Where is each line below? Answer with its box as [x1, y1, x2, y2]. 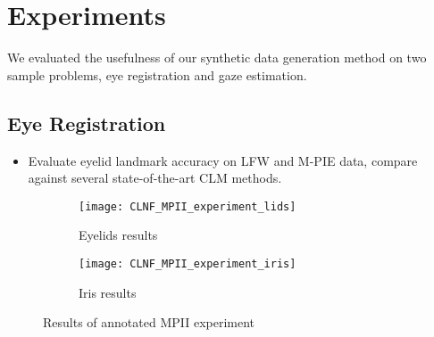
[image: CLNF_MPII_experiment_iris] [79, 257, 296, 270]
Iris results [79, 283, 137, 301]
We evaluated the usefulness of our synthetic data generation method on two [7, 48, 427, 67]
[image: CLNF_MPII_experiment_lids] [79, 200, 296, 213]
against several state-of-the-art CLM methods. [28, 168, 282, 187]
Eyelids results [79, 226, 158, 244]
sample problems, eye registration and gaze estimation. [7, 65, 307, 84]
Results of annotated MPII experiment [43, 313, 255, 332]
